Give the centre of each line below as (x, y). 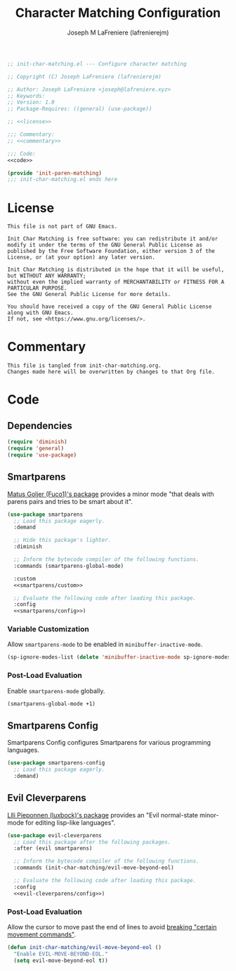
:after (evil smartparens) (53, 848)
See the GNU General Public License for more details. (89, 295)
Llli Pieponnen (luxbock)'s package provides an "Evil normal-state (103, 815)
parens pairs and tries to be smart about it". (70, 501)
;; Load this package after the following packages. (92, 842)
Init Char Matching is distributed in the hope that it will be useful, (116, 270)
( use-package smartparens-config (56, 763)
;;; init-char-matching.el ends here (63, 180)
